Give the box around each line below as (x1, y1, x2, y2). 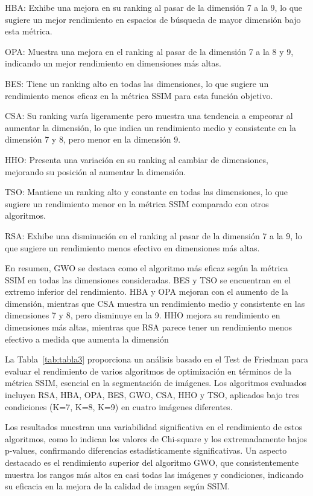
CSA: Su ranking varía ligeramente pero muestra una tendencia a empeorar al (5, 109, 293, 122)
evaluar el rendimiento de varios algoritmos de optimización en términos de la (5, 364, 292, 377)
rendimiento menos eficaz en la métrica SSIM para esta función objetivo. (5, 89, 273, 101)
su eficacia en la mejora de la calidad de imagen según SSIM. (5, 480, 230, 492)
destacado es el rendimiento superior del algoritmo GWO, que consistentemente (5, 456, 299, 468)
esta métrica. (5, 25, 52, 37)
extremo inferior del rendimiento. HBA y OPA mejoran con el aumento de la (5, 285, 288, 298)
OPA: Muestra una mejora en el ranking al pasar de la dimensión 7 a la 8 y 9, (5, 45, 294, 57)
